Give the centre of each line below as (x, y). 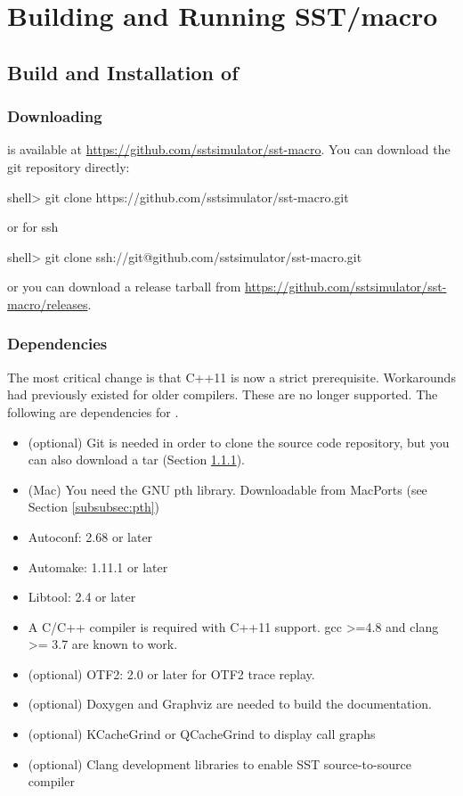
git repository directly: (69, 166)
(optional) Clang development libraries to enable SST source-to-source (219, 763)
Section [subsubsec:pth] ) (94, 507)
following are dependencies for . (93, 411)
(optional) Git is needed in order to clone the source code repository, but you (239, 442)
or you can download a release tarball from (124, 287)
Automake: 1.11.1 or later (98, 566)
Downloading (55, 116)
